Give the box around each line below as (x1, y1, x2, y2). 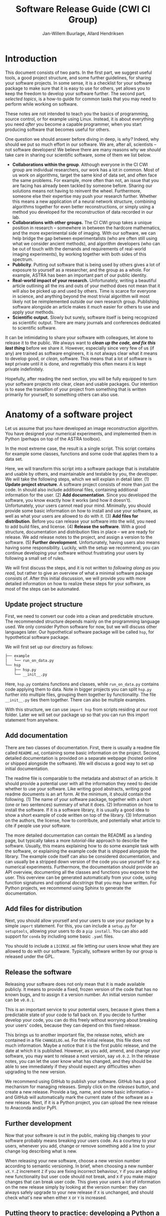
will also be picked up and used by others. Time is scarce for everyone (12, 288, 157, 294)
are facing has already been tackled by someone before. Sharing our (12, 182, 153, 188)
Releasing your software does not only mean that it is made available (5, 981, 145, 987)
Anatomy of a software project (5, 409, 133, 420)
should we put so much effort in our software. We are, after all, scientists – (5, 141, 157, 147)
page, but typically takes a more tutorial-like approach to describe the (5, 837, 148, 844)
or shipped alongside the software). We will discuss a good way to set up (5, 760, 154, 766)
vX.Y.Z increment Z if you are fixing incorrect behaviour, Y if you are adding (5, 1168, 158, 1174)
